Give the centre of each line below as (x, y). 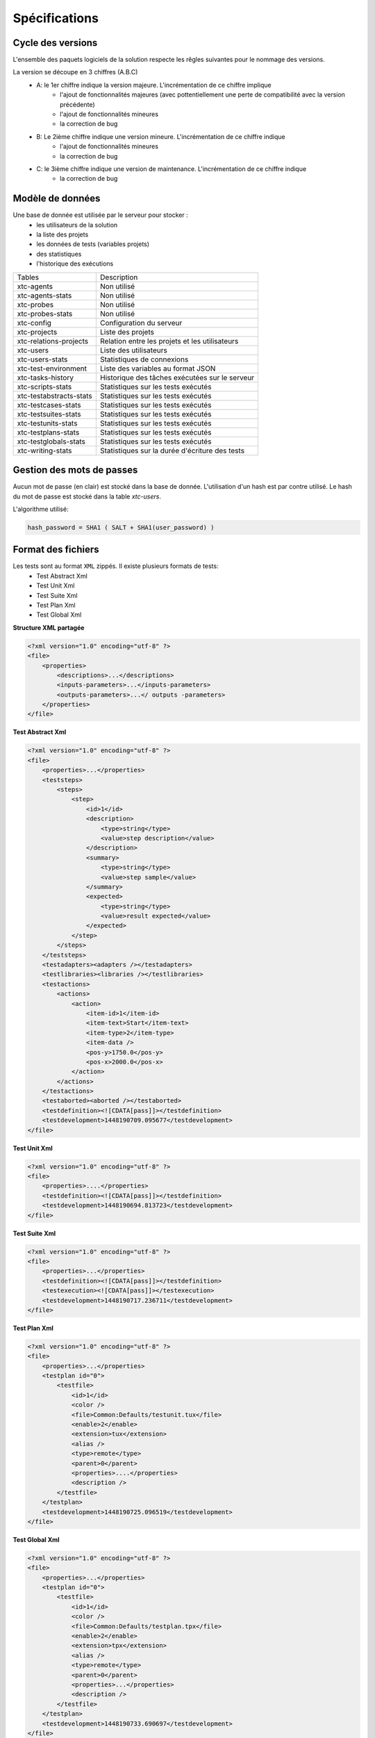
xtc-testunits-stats (47, 423)
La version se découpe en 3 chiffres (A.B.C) (75, 72)
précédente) (77, 104)
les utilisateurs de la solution (77, 225)
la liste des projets (62, 235)
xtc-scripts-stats (44, 387)
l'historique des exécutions (75, 263)
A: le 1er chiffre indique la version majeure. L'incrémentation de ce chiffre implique (154, 85)
